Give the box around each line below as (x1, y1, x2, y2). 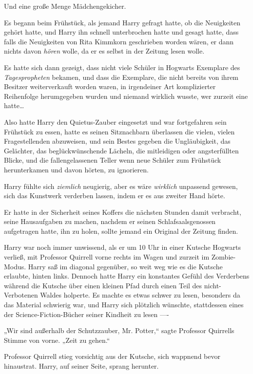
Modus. (4, 261, 26, 271)
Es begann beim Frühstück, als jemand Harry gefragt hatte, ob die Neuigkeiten (4, 17, 240, 27)
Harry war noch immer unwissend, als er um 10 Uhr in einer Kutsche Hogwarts (4, 242, 241, 252)
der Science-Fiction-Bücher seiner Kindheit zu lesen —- (4, 309, 169, 319)
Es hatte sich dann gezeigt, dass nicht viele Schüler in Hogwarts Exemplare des (4, 62, 240, 72)
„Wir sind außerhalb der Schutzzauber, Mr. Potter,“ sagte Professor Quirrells (4, 325, 234, 336)
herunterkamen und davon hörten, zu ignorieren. (4, 164, 149, 174)
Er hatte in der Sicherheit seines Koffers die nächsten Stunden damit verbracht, (4, 206, 241, 217)
